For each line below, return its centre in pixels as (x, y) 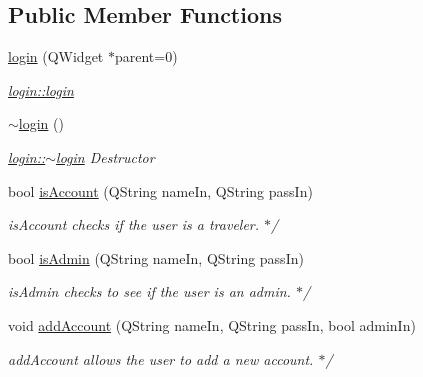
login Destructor (105, 156)
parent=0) (146, 56)
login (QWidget (56, 56)
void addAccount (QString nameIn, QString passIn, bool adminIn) (212, 324)
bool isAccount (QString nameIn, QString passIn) (160, 190)
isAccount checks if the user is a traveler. (134, 224)
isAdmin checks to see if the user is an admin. (149, 291)
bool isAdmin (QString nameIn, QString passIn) (156, 257)
